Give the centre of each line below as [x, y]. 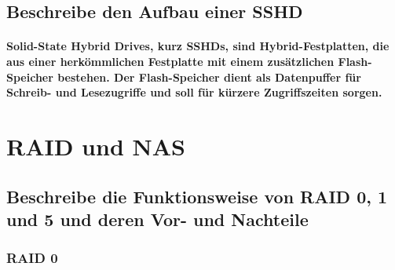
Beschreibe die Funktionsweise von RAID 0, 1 [197, 196]
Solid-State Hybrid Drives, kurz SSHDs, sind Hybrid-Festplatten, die [198, 46]
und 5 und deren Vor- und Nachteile [157, 219]
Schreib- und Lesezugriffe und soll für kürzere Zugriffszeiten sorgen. [194, 92]
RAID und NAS [96, 146]
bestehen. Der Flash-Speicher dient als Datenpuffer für [209, 77]
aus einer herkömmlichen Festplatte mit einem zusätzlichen [170, 61]
